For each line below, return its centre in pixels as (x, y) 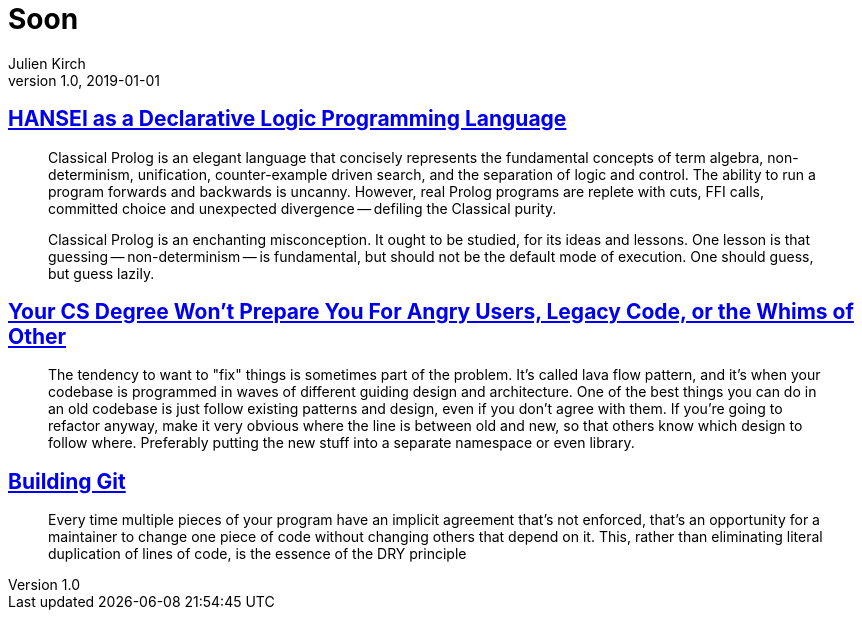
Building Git (67, 481)
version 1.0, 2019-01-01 (84, 80)
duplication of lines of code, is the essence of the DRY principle (257, 554)
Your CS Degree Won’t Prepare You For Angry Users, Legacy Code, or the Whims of (431, 312)
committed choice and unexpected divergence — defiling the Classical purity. (302, 208)
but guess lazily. (101, 273)
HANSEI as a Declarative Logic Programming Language (287, 119)
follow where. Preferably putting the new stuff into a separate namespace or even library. (341, 443)
